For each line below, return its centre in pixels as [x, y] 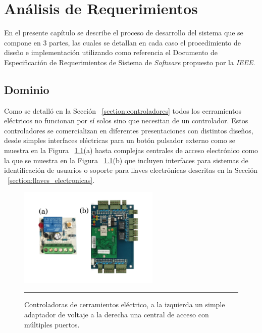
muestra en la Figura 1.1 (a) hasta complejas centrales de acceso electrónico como [131, 150]
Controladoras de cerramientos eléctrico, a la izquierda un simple [125, 304]
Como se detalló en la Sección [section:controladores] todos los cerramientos [123, 110]
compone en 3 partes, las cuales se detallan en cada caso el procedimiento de [122, 42]
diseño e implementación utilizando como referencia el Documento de [111, 52]
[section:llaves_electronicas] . [51, 180]
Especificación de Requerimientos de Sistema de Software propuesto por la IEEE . [130, 62]
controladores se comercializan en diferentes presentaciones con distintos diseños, [129, 130]
